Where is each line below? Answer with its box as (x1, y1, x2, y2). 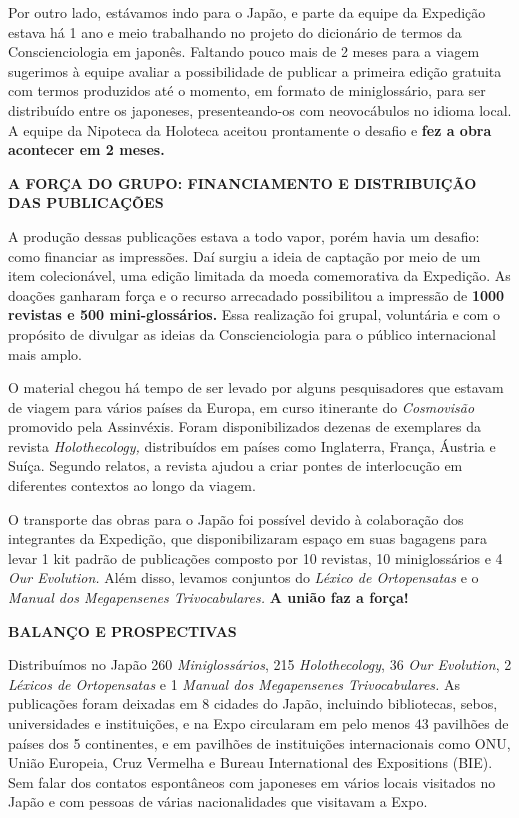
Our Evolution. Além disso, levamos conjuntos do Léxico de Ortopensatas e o (8, 567, 479, 588)
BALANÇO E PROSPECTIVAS (8, 620, 237, 641)
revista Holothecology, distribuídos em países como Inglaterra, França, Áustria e (8, 435, 496, 456)
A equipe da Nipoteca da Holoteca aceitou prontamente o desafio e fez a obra (8, 119, 492, 140)
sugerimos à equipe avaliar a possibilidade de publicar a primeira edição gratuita (8, 60, 502, 81)
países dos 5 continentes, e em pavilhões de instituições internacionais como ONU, (8, 732, 511, 753)
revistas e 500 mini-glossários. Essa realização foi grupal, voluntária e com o (8, 304, 500, 325)
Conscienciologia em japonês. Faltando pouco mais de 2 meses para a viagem (8, 41, 480, 62)
